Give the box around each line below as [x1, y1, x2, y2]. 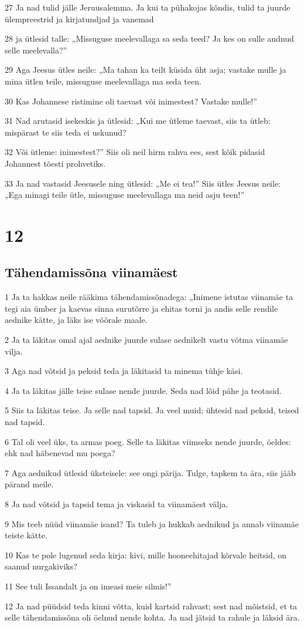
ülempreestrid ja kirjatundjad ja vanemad [5, 12, 154, 25]
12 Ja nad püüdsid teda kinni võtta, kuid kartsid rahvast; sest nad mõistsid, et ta [5, 599, 298, 612]
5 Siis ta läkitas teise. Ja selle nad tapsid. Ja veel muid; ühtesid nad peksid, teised [5, 404, 299, 416]
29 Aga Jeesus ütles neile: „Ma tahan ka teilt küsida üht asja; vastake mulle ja [5, 63, 286, 76]
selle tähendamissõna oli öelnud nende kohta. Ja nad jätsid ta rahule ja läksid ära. [5, 611, 300, 623]
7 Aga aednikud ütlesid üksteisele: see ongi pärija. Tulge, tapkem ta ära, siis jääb [5, 466, 296, 478]
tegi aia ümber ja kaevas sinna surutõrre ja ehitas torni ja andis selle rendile [5, 302, 278, 314]
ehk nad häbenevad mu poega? [5, 447, 115, 459]
